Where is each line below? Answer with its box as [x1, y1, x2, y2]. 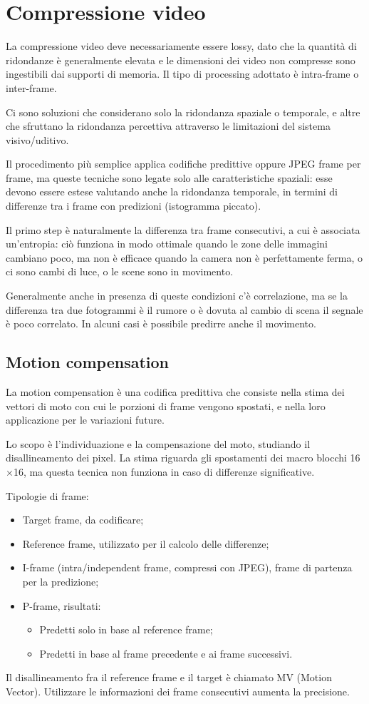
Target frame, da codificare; [22, 512, 144, 527]
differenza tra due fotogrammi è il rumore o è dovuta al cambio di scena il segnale [6, 302, 363, 317]
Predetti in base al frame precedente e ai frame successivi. [39, 646, 293, 660]
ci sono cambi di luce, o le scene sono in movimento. [6, 264, 234, 279]
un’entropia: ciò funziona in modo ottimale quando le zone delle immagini [6, 236, 328, 251]
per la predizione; [22, 573, 99, 588]
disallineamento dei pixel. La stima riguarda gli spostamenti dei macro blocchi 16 [6, 450, 360, 465]
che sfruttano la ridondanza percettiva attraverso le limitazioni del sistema [6, 118, 331, 133]
